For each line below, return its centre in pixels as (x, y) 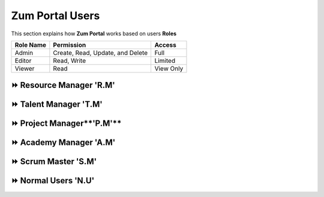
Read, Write (70, 60)
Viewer (25, 68)
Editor (23, 60)
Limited (165, 60)
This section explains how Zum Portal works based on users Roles (94, 34)
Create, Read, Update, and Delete (100, 53)
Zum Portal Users (55, 16)
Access (166, 45)
